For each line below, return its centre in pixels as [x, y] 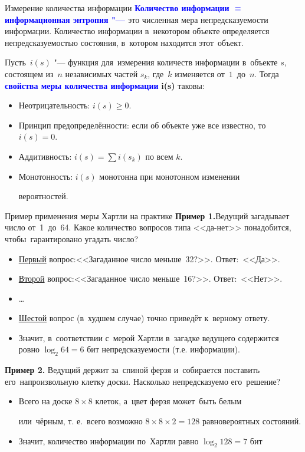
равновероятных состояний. [252, 421]
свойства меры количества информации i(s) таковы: [105, 85]
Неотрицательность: [54, 105]
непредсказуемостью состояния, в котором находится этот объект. [124, 42]
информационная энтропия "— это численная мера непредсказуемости [137, 19]
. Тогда [267, 73]
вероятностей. [43, 196]
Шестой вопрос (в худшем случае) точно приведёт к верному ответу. [144, 318]
